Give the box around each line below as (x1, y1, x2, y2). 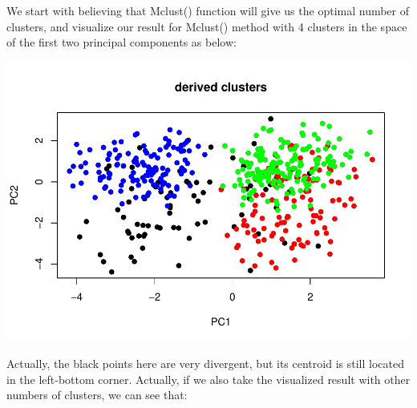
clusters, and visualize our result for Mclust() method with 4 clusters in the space (6, 18, 407, 34)
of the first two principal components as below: (6, 34, 237, 50)
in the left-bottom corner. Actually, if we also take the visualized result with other (6, 370, 411, 387)
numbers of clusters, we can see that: (6, 386, 188, 403)
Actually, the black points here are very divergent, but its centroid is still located (6, 355, 404, 372)
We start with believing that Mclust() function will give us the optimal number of (6, 2, 410, 18)
